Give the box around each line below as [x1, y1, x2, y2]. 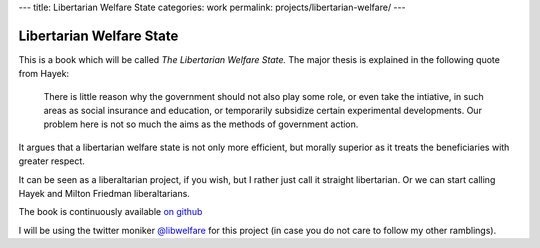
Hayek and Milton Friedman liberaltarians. [18, 188, 190, 200]
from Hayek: [18, 68, 70, 80]
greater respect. [18, 155, 85, 167]
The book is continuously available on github [18, 206, 203, 218]
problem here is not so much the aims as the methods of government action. [43, 118, 359, 130]
